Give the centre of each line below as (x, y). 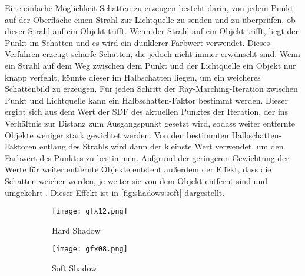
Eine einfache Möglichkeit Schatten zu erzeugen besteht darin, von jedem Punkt (149, 8)
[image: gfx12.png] (90, 212)
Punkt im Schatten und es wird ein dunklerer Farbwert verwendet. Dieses (137, 42)
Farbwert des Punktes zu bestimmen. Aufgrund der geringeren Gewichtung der (147, 157)
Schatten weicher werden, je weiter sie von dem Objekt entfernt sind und (136, 180)
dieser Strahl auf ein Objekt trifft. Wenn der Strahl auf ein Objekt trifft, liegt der (152, 31)
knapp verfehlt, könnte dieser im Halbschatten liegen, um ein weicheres (133, 77)
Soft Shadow (74, 268)
